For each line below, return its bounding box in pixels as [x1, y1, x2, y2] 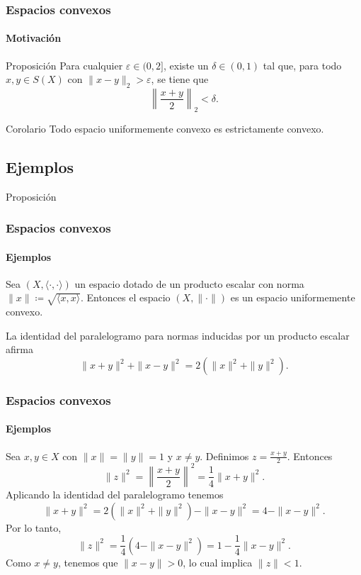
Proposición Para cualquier [6, 57, 123, 72]
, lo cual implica [183, 554, 253, 569]
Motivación [6, 30, 62, 45]
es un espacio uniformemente [230, 290, 355, 305]
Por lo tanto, [6, 520, 62, 535]
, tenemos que [57, 554, 118, 569]
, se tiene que [151, 72, 209, 86]
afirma [6, 342, 33, 357]
